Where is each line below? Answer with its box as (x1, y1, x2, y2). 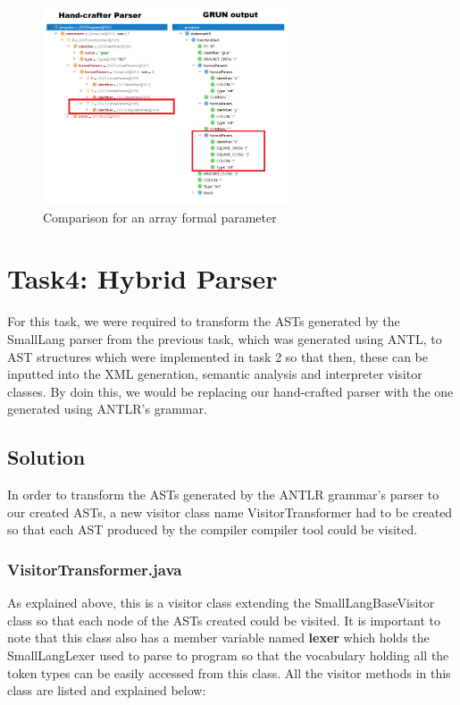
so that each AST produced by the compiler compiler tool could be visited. (7, 520, 418, 539)
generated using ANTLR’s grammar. (7, 399, 207, 418)
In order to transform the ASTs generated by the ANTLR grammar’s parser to (7, 485, 439, 504)
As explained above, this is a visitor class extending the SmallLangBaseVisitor (7, 593, 435, 612)
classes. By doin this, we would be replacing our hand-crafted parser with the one (7, 382, 454, 400)
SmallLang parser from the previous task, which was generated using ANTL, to (7, 330, 442, 348)
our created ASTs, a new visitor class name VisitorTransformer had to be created (7, 502, 453, 521)
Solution (7, 443, 86, 471)
